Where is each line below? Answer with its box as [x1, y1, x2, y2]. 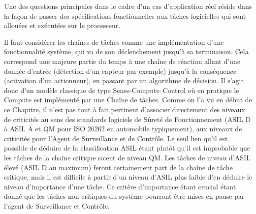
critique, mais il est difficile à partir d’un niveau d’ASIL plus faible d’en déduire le [4, 172, 252, 182]
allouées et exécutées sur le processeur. [4, 20, 121, 31]
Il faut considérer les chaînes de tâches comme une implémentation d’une [4, 36, 224, 47]
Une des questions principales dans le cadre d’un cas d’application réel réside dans [4, 1, 252, 11]
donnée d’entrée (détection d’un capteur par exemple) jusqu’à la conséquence [4, 65, 236, 76]
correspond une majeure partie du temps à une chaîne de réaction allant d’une [4, 56, 240, 66]
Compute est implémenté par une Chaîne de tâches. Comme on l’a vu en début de [4, 94, 252, 105]
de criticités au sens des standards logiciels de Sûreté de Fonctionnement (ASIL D [4, 114, 251, 124]
